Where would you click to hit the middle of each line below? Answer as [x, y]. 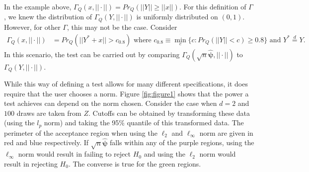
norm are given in [226, 132]
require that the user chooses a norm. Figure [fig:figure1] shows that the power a [126, 93]
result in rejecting [31, 163]
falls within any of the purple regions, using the [182, 142]
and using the [164, 154]
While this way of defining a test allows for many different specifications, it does [126, 83]
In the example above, [38, 6]
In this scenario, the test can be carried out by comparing [92, 54]
